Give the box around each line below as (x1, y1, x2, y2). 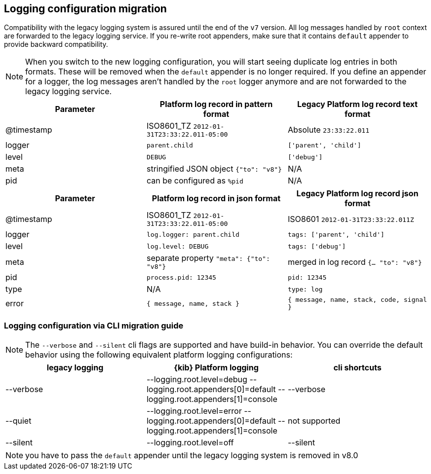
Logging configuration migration (4, 2, 167, 15)
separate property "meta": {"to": (146, 253, 270, 263)
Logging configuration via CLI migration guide (4, 320, 184, 330)
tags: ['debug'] (287, 242, 346, 250)
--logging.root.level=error (146, 406, 242, 416)
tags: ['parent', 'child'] (287, 230, 385, 238)
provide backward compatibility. (4, 40, 108, 49)
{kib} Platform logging (174, 363, 259, 373)
